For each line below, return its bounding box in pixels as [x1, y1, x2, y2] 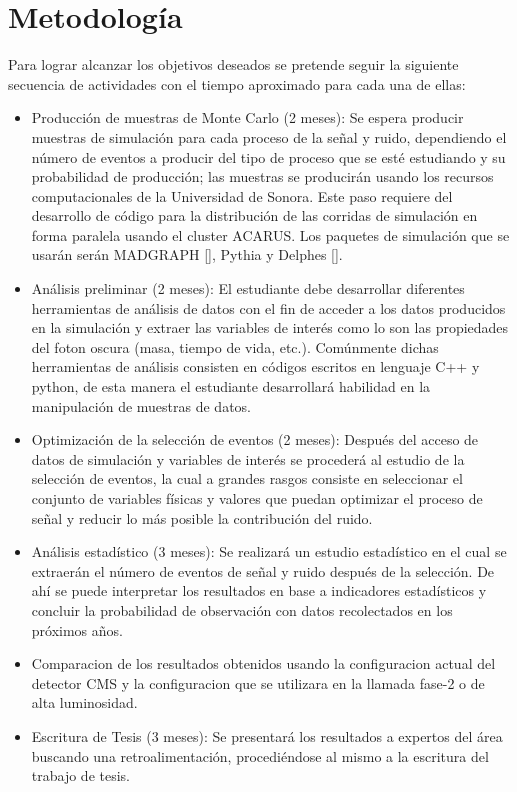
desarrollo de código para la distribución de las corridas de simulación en [31, 205, 478, 226]
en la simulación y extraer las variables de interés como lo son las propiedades [31, 317, 509, 338]
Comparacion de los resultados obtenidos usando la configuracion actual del [31, 653, 496, 674]
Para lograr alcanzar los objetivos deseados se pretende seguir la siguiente [8, 54, 459, 75]
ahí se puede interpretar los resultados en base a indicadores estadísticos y [31, 580, 487, 601]
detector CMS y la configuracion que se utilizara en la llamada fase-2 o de [31, 672, 485, 693]
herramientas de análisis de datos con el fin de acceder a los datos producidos [31, 297, 506, 318]
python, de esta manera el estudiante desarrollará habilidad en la [31, 376, 431, 397]
